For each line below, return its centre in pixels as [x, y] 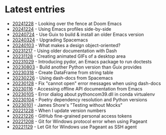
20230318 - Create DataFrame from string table [63, 72]
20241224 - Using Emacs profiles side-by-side [62, 29]
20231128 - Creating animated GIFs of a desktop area [69, 56]
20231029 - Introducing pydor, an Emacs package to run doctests [82, 61]
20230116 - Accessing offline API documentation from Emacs [77, 88]
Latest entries [35, 9]
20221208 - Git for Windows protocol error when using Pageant [80, 121]
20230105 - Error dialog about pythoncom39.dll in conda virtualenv [84, 94]
